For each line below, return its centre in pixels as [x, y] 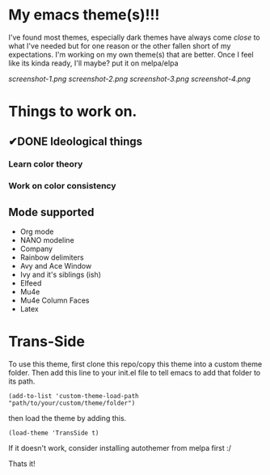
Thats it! [22, 464]
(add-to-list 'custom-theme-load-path [74, 397]
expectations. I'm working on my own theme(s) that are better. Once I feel [131, 54]
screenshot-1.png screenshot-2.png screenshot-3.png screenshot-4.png [129, 78]
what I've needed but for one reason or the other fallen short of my [120, 45]
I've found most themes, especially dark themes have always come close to [134, 37]
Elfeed [31, 283]
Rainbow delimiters [52, 257]
